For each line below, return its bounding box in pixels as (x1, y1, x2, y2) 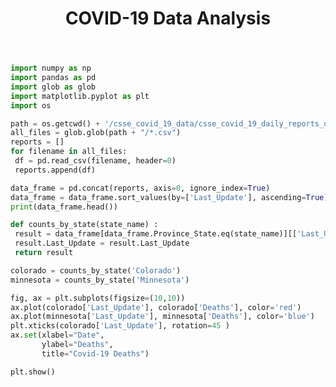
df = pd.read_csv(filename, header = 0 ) (14, 156, 177, 166)
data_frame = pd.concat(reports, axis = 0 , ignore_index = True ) (10, 183, 271, 193)
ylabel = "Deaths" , (41, 340, 114, 350)
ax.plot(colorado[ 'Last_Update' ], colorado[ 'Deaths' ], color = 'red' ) (10, 302, 302, 312)
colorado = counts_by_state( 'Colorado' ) (10, 265, 182, 276)
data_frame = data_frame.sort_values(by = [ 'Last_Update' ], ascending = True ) (10, 192, 329, 202)
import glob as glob (10, 82, 97, 92)
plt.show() (10, 367, 56, 377)
